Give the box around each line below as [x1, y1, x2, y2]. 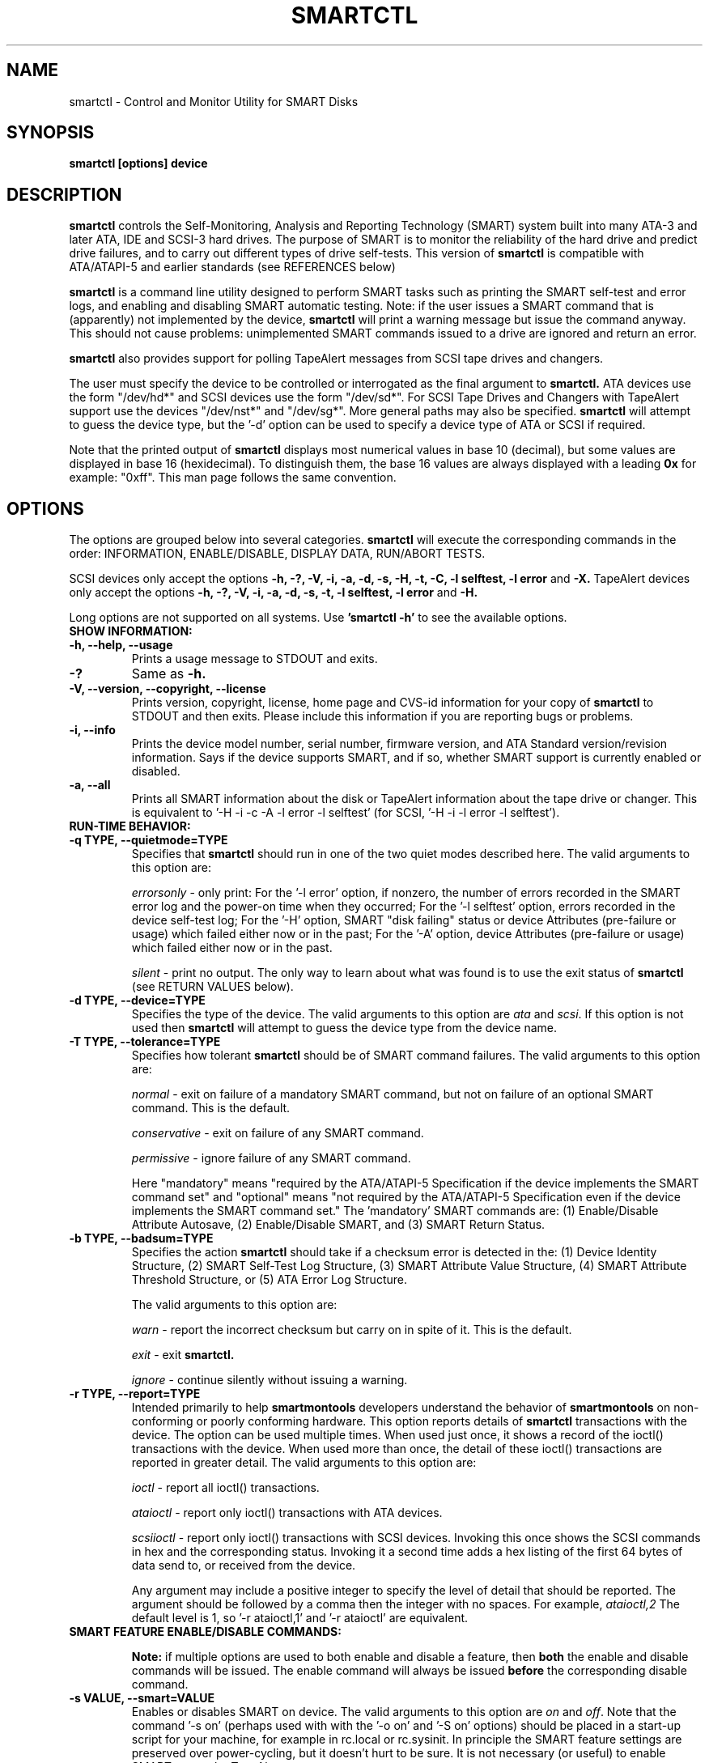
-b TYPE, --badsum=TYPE [69, 1231, 214, 1246]
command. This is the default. [131, 1101, 291, 1115]
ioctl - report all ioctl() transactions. [131, 1480, 320, 1495]
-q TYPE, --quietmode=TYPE [69, 833, 228, 848]
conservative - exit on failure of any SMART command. [131, 1126, 424, 1141]
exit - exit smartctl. [131, 1348, 235, 1362]
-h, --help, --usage [69, 638, 173, 652]
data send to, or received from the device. [131, 1558, 356, 1573]
